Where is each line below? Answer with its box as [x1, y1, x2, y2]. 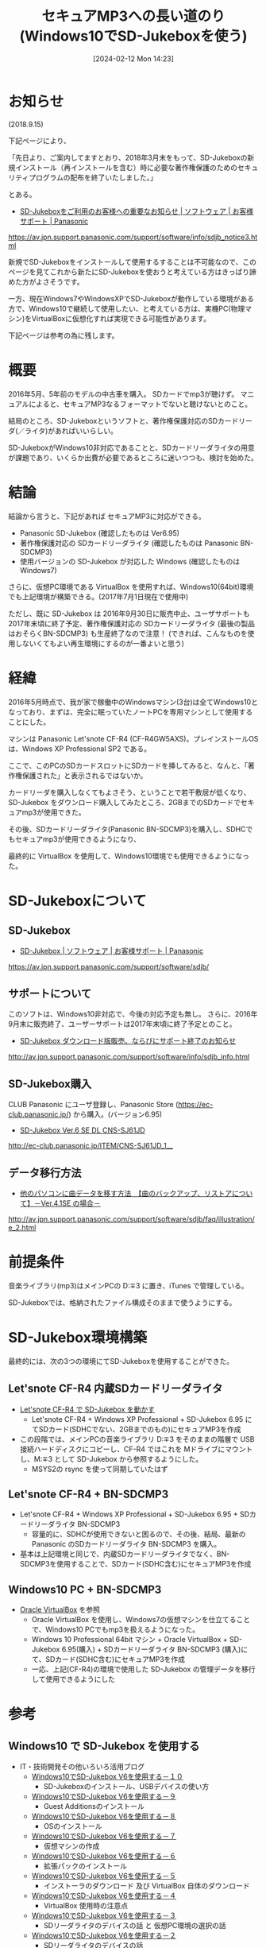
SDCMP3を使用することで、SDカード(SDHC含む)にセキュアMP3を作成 [19, 1559, 252, 1569]
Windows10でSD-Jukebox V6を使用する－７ [31, 1831, 177, 1841]
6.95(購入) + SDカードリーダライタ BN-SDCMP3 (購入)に [61, 1644, 249, 1654]
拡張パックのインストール [43, 1861, 128, 1871]
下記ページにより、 [8, 136, 71, 145]
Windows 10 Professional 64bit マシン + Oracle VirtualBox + [31, 1635, 228, 1644]
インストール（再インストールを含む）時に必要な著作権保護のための [14, 162, 238, 172]
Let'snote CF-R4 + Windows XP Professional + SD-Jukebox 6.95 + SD [19, 1509, 250, 1519]
